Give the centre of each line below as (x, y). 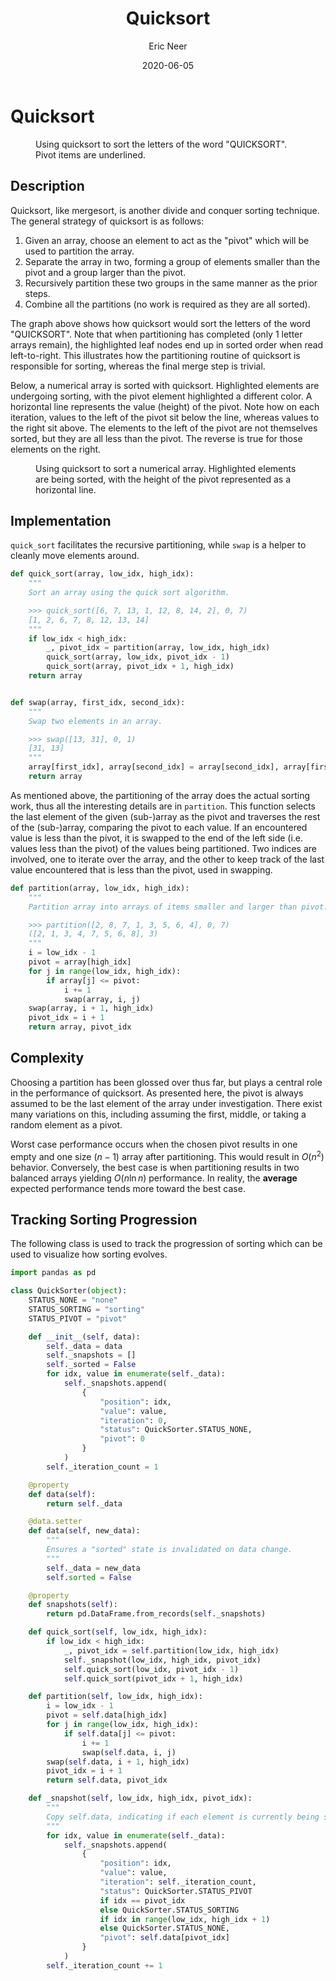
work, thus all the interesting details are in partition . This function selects (163, 806)
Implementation (61, 520)
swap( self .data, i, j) (129, 1752)
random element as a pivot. (66, 1124)
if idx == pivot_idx (142, 1900)
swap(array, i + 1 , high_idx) (91, 1008)
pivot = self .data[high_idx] (107, 1715)
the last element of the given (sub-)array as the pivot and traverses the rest (165, 816)
